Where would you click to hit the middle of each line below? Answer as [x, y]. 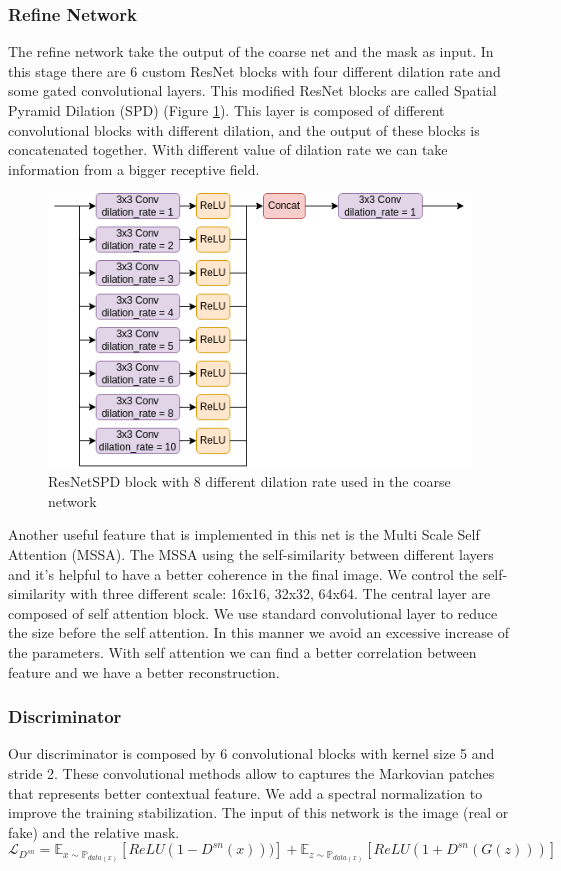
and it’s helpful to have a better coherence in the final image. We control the [243, 573]
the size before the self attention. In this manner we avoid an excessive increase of [259, 632]
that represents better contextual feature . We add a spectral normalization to [245, 792]
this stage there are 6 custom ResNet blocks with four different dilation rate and [254, 70]
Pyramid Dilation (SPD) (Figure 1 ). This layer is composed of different [226, 110]
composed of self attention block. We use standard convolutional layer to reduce [253, 612]
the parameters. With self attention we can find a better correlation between [242, 652]
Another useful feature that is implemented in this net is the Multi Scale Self [244, 534]
